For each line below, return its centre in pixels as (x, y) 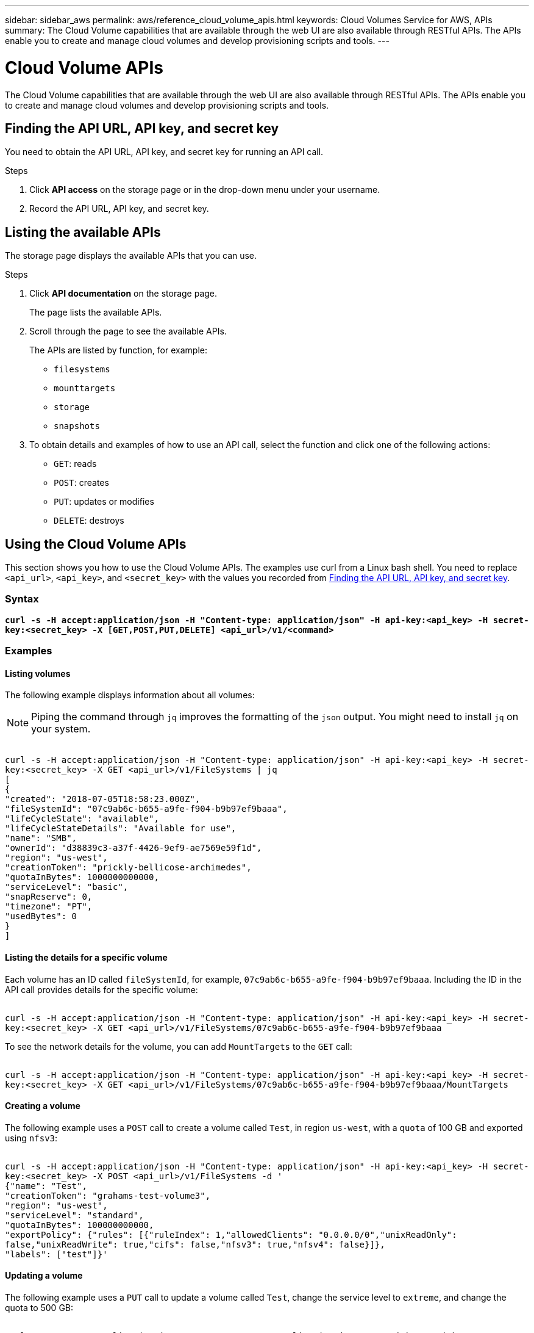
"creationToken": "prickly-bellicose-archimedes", (128, 868)
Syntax (22, 599)
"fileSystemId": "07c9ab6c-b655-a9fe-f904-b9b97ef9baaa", (146, 809)
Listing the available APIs (83, 232)
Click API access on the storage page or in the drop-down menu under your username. (205, 190)
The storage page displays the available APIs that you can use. (131, 256)
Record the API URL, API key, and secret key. (119, 209)
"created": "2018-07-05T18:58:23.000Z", (103, 799)
